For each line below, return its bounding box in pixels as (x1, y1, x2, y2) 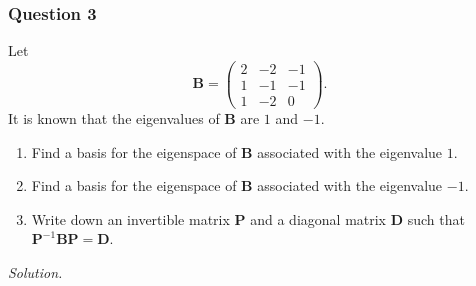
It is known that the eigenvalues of (8, 107, 220, 128)
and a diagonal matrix (250, 208, 387, 229)
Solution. (8, 261, 63, 282)
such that (407, 208, 465, 229)
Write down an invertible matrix (31, 208, 230, 229)
